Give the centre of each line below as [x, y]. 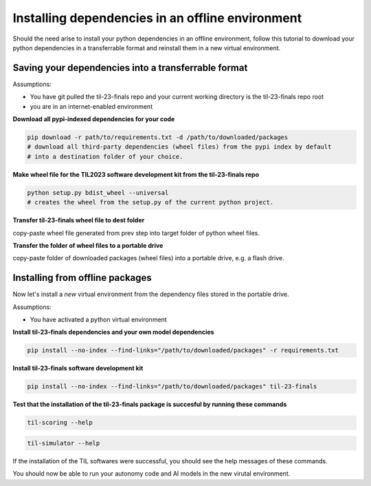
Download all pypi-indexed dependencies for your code [94, 119]
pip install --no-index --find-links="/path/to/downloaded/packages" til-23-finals [172, 387]
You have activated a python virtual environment [99, 319]
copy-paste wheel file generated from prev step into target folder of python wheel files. [136, 233]
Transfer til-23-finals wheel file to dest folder [79, 220]
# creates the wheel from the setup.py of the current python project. [150, 202]
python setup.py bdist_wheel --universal [98, 192]
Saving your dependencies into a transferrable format [130, 68]
